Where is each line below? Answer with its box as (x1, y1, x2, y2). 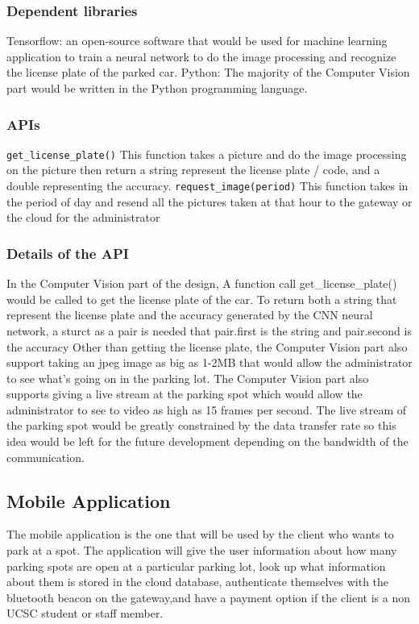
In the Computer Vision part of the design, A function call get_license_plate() (6, 275, 397, 292)
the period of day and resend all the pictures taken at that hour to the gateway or (6, 193, 413, 210)
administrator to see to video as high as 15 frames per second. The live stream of (6, 401, 407, 418)
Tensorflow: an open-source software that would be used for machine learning (6, 32, 388, 49)
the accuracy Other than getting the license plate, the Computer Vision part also (6, 338, 408, 355)
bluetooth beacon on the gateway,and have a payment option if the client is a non (6, 589, 410, 605)
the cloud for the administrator (6, 209, 160, 226)
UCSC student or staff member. (6, 605, 164, 622)
